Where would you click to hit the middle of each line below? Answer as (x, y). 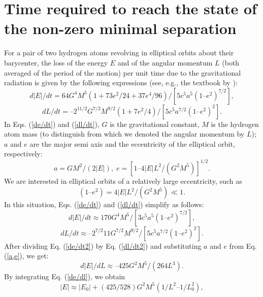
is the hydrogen (235, 124)
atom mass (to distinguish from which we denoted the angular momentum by (124, 134)
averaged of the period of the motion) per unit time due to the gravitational (123, 72)
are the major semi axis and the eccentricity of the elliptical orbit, (132, 143)
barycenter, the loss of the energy (56, 62)
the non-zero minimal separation (120, 28)
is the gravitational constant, (155, 124)
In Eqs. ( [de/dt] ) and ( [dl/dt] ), (52, 124)
